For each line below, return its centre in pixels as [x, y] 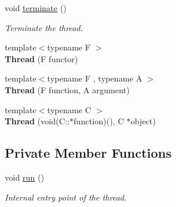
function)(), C [99, 121]
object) [143, 121]
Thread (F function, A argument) [67, 89]
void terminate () [36, 8]
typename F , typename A [95, 78]
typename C [69, 109]
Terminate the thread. [44, 27]
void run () [24, 177]
